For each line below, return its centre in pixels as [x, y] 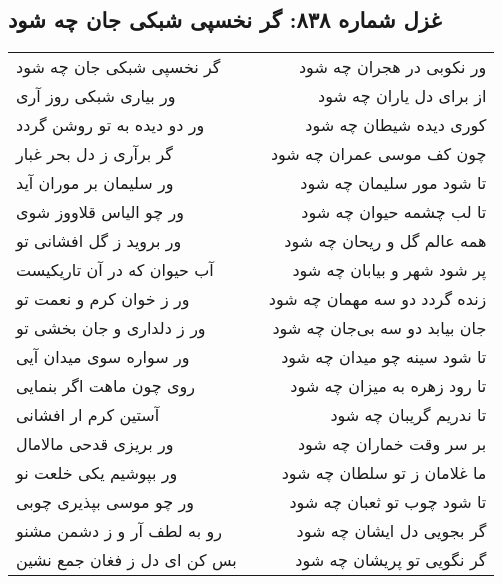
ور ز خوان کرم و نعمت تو [103, 299]
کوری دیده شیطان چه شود [396, 125]
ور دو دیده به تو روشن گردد [110, 125]
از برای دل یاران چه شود [402, 96]
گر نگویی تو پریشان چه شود [391, 560]
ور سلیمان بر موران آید [95, 183]
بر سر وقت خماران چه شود [392, 444]
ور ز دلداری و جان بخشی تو [111, 328]
